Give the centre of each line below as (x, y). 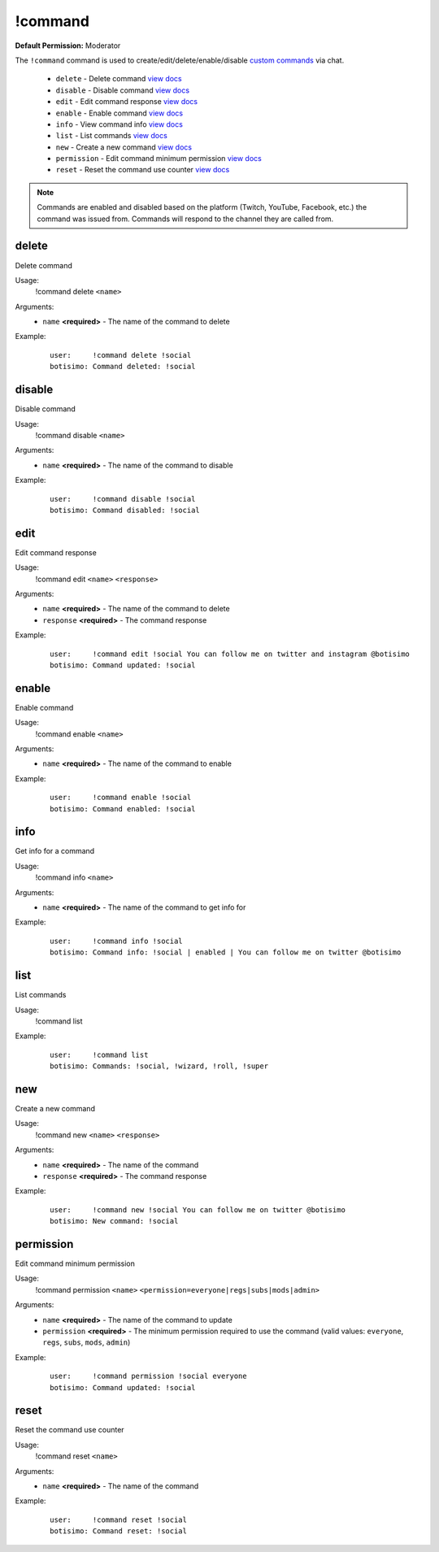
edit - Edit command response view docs (127, 102)
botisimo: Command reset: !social (118, 1531)
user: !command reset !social (118, 1519)
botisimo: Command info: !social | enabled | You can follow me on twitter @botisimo (226, 952)
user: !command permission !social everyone (148, 1376)
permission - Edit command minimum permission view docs (159, 159)
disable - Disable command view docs (123, 90)
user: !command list (99, 1054)
